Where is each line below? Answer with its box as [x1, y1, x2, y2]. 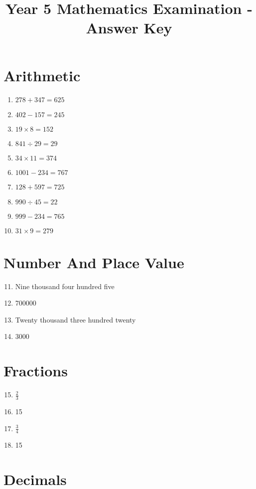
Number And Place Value [3, 252, 184, 272]
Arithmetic [3, 65, 81, 85]
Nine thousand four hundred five [15, 281, 115, 291]
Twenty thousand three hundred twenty [15, 314, 136, 325]
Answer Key [86, 17, 172, 38]
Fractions [3, 360, 68, 381]
